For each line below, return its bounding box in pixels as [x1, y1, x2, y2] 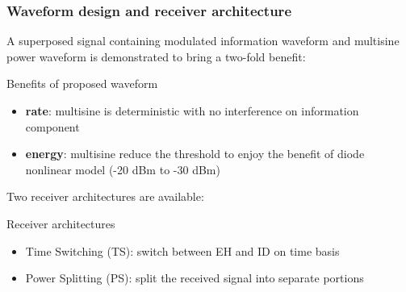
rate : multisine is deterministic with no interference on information [25, 102, 359, 119]
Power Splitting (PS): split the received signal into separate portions [25, 269, 364, 286]
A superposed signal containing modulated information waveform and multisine [6, 32, 400, 49]
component [25, 118, 80, 135]
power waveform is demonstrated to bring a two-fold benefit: [6, 48, 306, 65]
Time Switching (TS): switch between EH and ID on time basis [25, 242, 340, 259]
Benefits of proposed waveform [6, 75, 158, 92]
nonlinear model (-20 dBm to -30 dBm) [25, 161, 220, 177]
